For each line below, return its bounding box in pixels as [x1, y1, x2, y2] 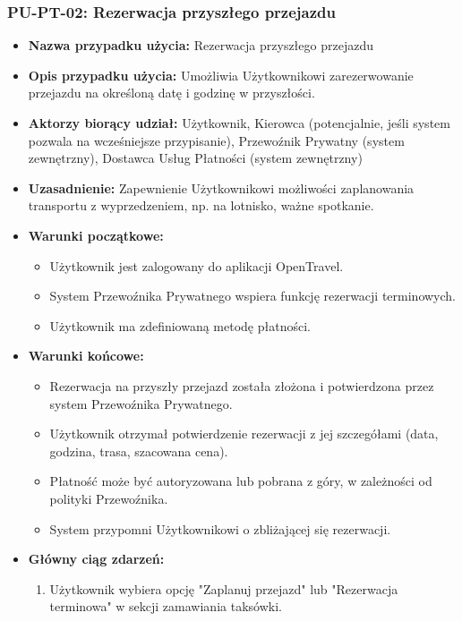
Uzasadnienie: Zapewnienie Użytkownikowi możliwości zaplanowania [28, 178, 415, 197]
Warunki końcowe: [28, 346, 144, 365]
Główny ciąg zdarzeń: [28, 549, 165, 568]
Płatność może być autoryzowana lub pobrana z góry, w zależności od [49, 472, 432, 490]
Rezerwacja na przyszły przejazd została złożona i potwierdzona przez [49, 376, 434, 395]
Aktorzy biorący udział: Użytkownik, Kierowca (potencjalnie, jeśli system [28, 114, 450, 132]
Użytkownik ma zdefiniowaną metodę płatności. [49, 316, 311, 335]
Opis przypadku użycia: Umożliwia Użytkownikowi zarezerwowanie [28, 65, 414, 84]
